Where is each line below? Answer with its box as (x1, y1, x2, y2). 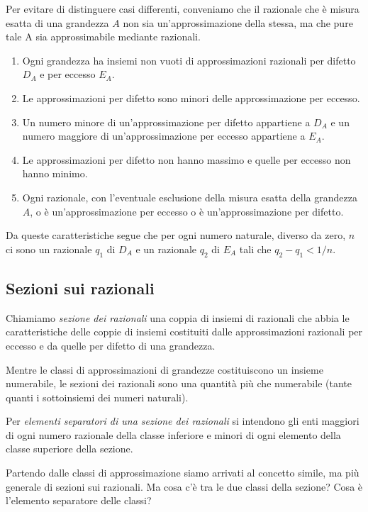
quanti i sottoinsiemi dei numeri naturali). (6, 389, 189, 404)
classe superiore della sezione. (6, 441, 133, 456)
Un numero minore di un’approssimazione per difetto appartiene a (22, 114, 311, 129)
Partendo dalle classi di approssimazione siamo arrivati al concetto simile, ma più (6, 465, 359, 480)
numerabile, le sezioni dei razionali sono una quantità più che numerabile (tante (6, 376, 352, 391)
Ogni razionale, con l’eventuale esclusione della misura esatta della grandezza (22, 189, 357, 204)
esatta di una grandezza (6, 15, 109, 30)
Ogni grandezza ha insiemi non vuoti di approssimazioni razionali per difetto (22, 52, 356, 67)
